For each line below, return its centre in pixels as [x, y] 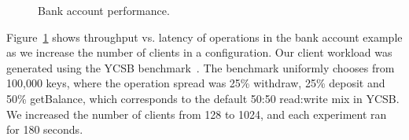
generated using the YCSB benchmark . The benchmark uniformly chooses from [201, 67]
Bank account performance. [104, 10]
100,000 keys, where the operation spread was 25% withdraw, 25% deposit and [196, 83]
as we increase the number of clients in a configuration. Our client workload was [199, 52]
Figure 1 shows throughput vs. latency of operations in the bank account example [204, 37]
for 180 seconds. [45, 129]
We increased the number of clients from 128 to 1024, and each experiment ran [197, 114]
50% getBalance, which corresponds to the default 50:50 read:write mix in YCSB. [203, 98]
